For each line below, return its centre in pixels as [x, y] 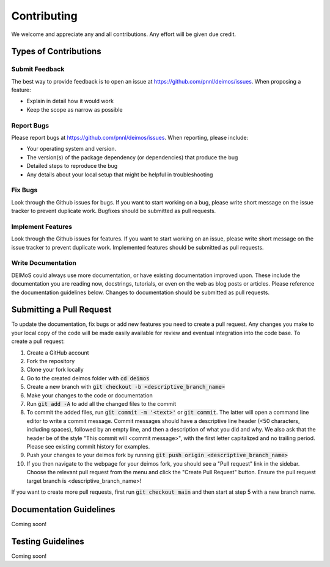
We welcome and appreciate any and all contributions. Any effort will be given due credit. [124, 34]
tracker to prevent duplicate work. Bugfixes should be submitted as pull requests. [114, 211]
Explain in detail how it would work [70, 101]
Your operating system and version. [71, 149]
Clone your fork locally [55, 370]
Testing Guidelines [48, 541]
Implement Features [42, 226]
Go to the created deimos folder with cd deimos [88, 378]
